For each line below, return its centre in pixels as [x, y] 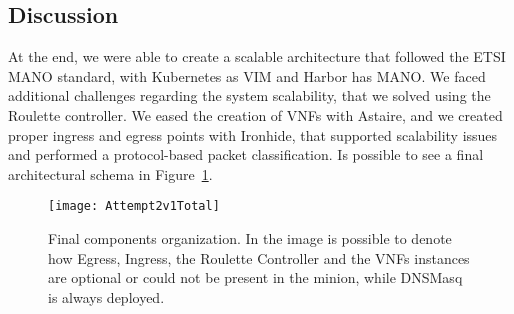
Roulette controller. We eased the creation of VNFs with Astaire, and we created [255, 114]
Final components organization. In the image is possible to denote [250, 238]
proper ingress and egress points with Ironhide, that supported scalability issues [253, 134]
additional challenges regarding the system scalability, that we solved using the [249, 95]
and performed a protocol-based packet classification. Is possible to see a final [246, 154]
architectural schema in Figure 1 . [110, 173]
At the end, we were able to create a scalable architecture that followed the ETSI [257, 56]
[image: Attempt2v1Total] [134, 206]
